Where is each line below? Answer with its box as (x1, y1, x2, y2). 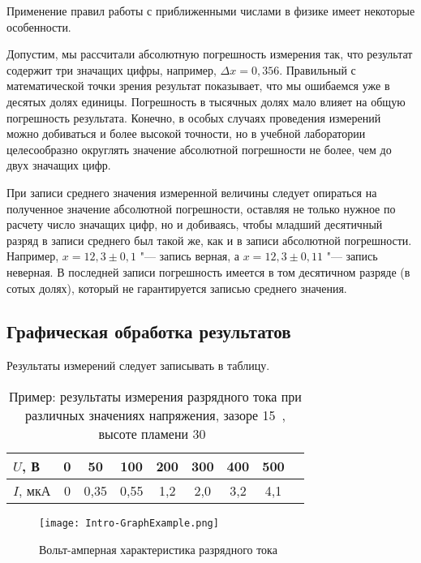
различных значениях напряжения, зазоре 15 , (24, 405, 286, 424)
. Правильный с (279, 61, 356, 78)
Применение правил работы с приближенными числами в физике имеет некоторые (6, 2, 415, 19)
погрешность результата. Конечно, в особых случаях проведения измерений (6, 109, 381, 126)
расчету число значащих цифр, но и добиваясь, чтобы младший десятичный (6, 216, 383, 233)
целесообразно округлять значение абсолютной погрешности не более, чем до (6, 140, 392, 157)
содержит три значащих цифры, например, (6, 61, 217, 78)
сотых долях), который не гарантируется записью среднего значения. (6, 279, 347, 296)
